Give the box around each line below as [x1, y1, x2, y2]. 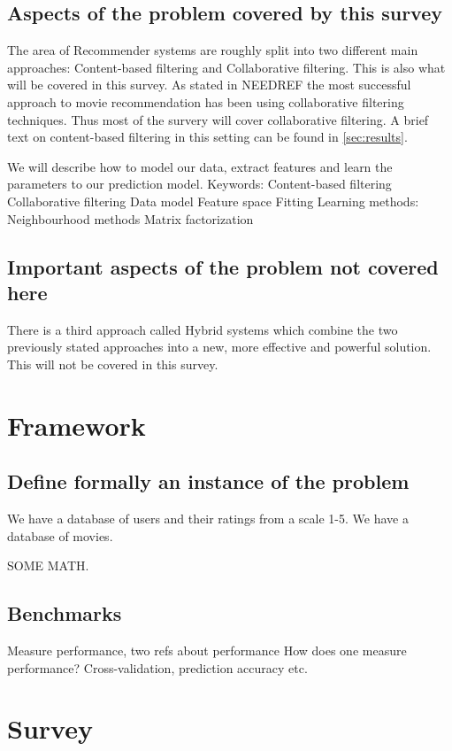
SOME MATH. [7, 556, 89, 575]
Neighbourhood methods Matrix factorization [7, 209, 254, 228]
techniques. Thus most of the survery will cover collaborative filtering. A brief [7, 110, 429, 128]
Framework [7, 406, 146, 443]
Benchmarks [7, 600, 122, 627]
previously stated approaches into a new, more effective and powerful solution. [7, 337, 432, 356]
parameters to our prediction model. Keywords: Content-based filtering [7, 174, 392, 193]
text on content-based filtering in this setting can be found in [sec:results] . [7, 128, 408, 146]
